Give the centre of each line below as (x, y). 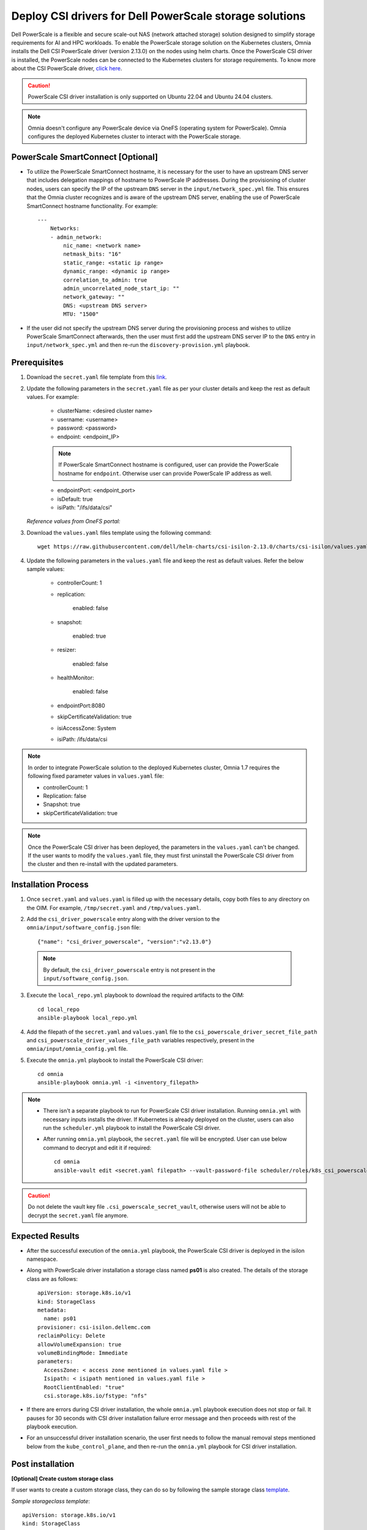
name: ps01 (60, 1319)
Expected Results (45, 1236)
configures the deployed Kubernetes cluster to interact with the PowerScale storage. (134, 136)
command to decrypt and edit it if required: (97, 1147)
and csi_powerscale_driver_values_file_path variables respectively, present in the (141, 1040)
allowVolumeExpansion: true (80, 1344)
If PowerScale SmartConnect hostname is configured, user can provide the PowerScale (169, 465)
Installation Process (50, 885)
